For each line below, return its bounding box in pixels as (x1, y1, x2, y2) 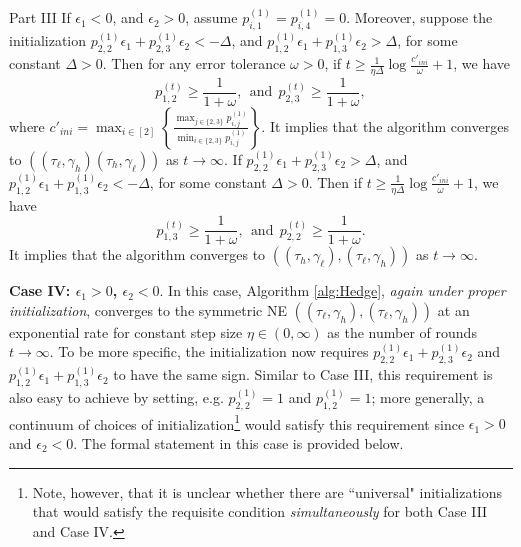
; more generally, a (371, 386, 485, 407)
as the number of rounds (327, 321, 477, 342)
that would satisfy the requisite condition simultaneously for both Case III (32, 501, 488, 522)
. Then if (308, 171, 362, 192)
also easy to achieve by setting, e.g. (9, 386, 224, 407)
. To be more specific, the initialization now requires (49, 341, 369, 362)
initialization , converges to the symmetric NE (9, 299, 287, 320)
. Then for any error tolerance (102, 53, 286, 74)
